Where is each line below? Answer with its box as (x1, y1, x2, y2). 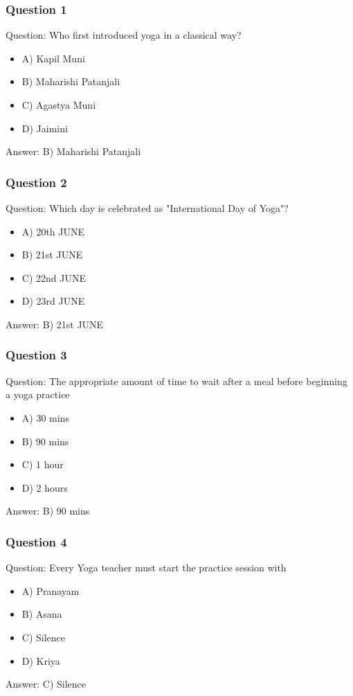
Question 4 (6, 533, 67, 550)
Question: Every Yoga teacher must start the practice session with (6, 560, 287, 575)
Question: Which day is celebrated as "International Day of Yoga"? (6, 201, 289, 215)
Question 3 (6, 346, 67, 364)
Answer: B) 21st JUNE (6, 316, 104, 331)
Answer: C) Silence (6, 677, 86, 691)
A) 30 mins (21, 410, 69, 425)
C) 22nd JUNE (21, 270, 86, 285)
